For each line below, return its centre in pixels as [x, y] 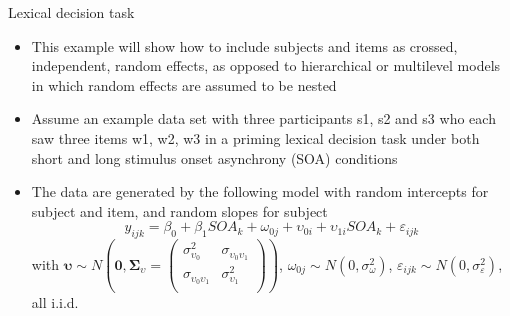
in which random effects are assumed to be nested [184, 84]
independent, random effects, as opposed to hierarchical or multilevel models [266, 65]
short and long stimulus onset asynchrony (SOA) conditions [214, 157]
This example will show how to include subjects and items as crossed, [244, 45]
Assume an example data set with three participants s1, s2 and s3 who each [263, 118]
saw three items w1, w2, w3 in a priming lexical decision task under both [255, 137]
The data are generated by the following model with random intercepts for [260, 191]
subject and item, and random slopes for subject [179, 210]
